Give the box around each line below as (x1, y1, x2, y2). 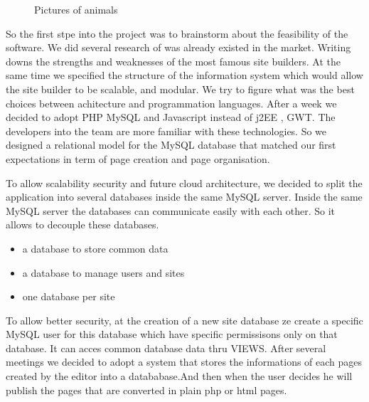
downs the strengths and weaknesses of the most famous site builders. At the (6, 53, 341, 68)
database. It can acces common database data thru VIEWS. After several (6, 340, 326, 355)
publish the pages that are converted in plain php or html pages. (6, 382, 287, 397)
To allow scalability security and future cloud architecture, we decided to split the (6, 175, 363, 190)
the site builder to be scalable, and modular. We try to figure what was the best (6, 81, 355, 96)
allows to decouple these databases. (6, 217, 159, 232)
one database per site (22, 289, 115, 304)
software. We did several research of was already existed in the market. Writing (6, 40, 351, 55)
